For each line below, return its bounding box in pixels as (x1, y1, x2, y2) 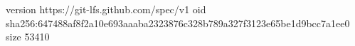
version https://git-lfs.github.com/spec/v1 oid (6, 2, 206, 16)
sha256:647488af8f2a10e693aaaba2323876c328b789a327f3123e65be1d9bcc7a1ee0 (6, 15, 350, 30)
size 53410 (6, 29, 50, 44)
